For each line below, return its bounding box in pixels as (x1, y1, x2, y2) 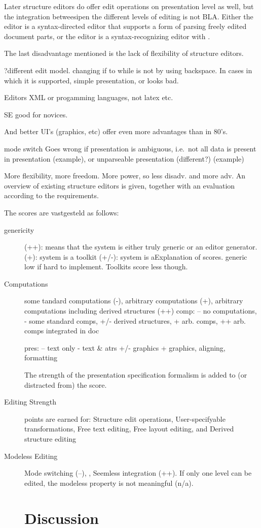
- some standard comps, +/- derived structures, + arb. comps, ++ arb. (24, 315, 246, 326)
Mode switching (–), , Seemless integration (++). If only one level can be (24, 468, 252, 478)
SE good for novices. (4, 109, 68, 119)
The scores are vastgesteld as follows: (4, 207, 119, 218)
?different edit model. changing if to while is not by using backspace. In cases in (4, 65, 252, 75)
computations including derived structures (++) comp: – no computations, (24, 305, 257, 316)
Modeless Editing (4, 450, 58, 461)
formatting (24, 352, 58, 363)
